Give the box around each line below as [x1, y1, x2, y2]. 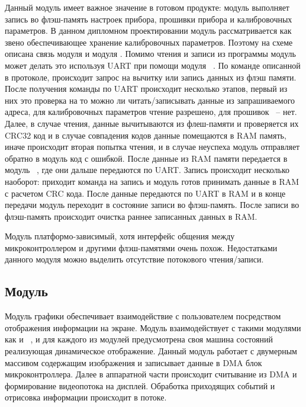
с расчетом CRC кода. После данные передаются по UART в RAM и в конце [5, 187, 286, 199]
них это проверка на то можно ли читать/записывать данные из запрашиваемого [5, 94, 295, 106]
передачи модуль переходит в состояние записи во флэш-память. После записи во [5, 198, 299, 211]
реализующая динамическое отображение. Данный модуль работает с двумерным [5, 345, 297, 357]
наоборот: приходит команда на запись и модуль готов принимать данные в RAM [5, 175, 299, 187]
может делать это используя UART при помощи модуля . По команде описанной [5, 59, 301, 71]
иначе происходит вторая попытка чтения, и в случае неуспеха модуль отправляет [5, 140, 300, 153]
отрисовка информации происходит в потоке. [5, 391, 167, 403]
